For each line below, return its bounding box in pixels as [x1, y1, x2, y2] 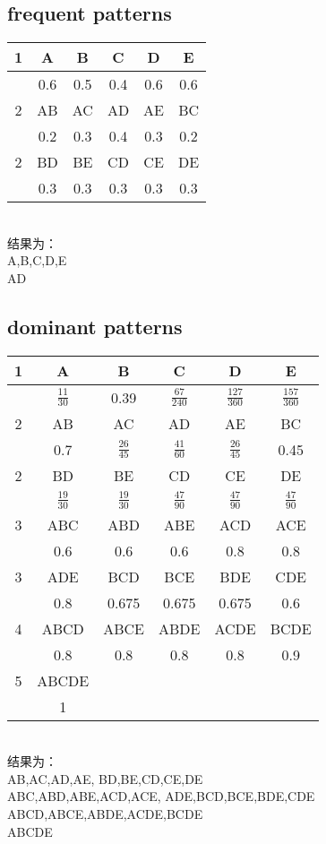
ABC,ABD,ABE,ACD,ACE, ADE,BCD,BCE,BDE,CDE [7, 787, 315, 805]
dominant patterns [7, 312, 183, 340]
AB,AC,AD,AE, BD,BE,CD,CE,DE [7, 769, 203, 788]
